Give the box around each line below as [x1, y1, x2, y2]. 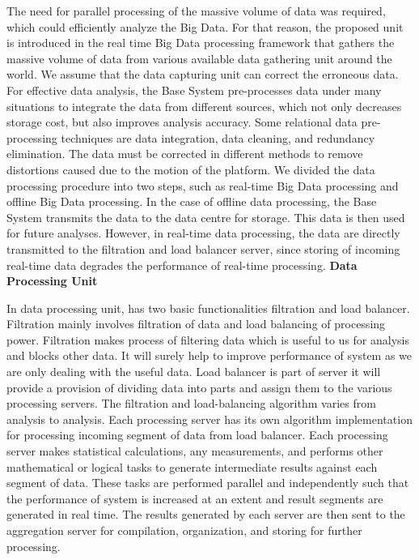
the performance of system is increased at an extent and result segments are [6, 489, 383, 507]
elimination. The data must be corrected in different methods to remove [6, 145, 363, 162]
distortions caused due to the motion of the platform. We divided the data [6, 160, 375, 177]
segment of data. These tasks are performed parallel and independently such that [6, 474, 409, 491]
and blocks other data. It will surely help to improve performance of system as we [6, 347, 413, 364]
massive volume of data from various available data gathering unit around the [6, 49, 392, 66]
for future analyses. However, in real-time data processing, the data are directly [6, 224, 400, 242]
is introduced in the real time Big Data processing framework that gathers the [6, 34, 395, 51]
